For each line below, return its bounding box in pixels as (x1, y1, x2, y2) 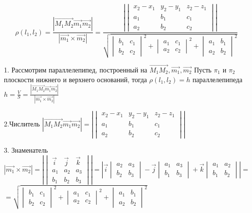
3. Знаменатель (4, 144, 48, 155)
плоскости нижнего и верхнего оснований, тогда (4, 74, 147, 84)
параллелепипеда (192, 74, 243, 84)
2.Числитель (4, 118, 40, 128)
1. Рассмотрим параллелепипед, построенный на (4, 65, 147, 75)
